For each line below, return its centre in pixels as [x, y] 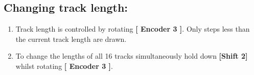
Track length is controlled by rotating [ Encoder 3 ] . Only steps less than [133, 29]
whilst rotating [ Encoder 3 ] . [64, 66]
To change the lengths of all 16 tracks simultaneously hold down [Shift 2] [132, 56]
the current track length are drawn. [71, 39]
